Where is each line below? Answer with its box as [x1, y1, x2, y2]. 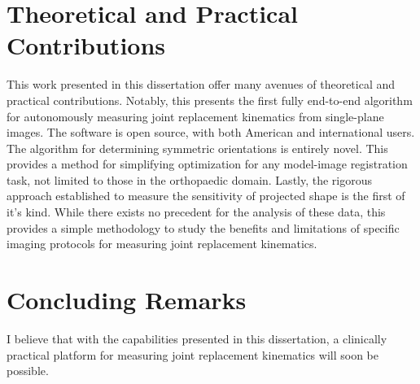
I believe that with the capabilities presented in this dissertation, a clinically [7, 329, 387, 347]
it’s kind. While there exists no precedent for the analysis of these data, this [7, 203, 386, 220]
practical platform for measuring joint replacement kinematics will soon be [7, 346, 378, 363]
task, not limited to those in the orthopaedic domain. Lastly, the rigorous [7, 171, 373, 188]
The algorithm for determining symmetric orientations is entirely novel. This [7, 139, 388, 156]
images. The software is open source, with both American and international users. [7, 124, 415, 141]
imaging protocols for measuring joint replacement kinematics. [7, 235, 317, 252]
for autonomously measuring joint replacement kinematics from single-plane [7, 107, 384, 124]
